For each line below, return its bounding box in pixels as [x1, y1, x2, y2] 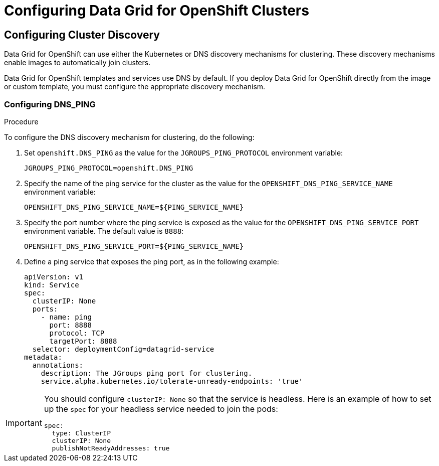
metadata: [24, 353, 62, 361]
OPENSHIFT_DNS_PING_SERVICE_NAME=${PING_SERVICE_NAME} [24, 203, 244, 211]
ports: [32, 304, 58, 313]
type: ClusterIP [52, 429, 111, 437]
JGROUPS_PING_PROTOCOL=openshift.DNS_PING [24, 164, 193, 172]
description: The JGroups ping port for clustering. [41, 369, 253, 377]
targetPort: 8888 [49, 337, 117, 345]
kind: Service [24, 280, 79, 289]
